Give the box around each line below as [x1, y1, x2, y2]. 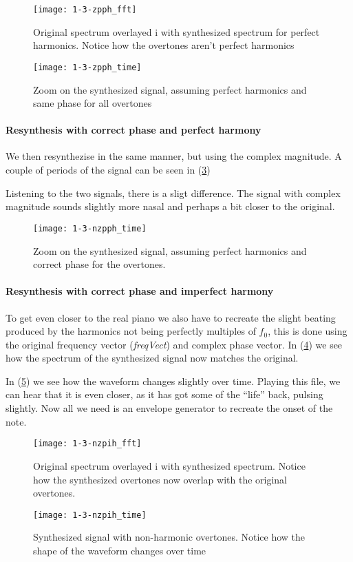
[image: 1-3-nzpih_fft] [33, 439, 142, 449]
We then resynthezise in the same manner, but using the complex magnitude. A [6, 149, 342, 163]
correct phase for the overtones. [33, 257, 166, 271]
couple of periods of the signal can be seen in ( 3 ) [6, 163, 211, 177]
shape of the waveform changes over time [33, 543, 206, 557]
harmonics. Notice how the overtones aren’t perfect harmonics [33, 38, 295, 52]
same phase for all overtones [33, 96, 152, 110]
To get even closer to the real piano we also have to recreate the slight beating [6, 310, 336, 324]
